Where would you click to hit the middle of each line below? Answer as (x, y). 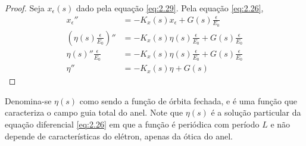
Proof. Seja (25, 8)
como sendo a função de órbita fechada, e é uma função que (188, 100)
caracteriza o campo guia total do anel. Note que (94, 112)
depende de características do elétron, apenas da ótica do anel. (119, 136)
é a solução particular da (256, 112)
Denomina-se (28, 100)
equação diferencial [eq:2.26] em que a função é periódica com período (132, 124)
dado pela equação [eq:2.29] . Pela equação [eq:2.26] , (170, 8)
